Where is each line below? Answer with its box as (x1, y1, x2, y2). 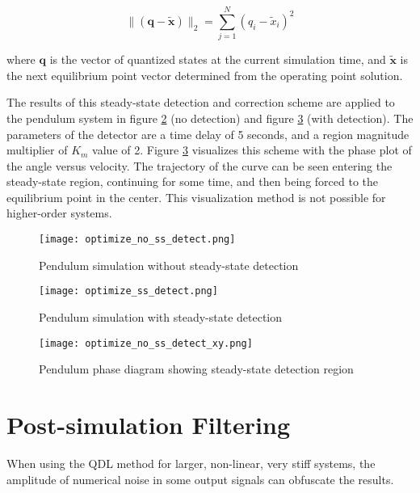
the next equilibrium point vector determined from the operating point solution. (6, 66, 403, 83)
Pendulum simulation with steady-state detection (39, 308, 283, 325)
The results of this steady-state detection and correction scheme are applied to (6, 94, 395, 111)
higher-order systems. (6, 204, 112, 221)
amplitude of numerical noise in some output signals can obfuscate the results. (6, 470, 394, 487)
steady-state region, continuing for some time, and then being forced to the (6, 173, 379, 190)
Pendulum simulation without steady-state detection (39, 256, 299, 273)
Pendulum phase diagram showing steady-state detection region (39, 360, 354, 377)
